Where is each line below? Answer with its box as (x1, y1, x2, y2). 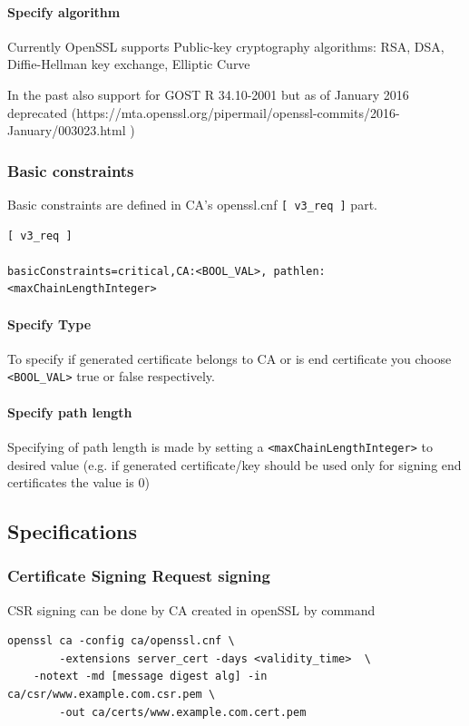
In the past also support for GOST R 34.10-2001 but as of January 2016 (7, 84, 409, 103)
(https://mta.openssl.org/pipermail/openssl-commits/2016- (71, 103, 400, 122)
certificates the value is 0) (7, 473, 150, 492)
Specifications (7, 517, 138, 545)
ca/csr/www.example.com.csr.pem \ (7, 688, 216, 701)
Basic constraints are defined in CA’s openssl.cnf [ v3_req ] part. (7, 194, 377, 213)
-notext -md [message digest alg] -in (33, 670, 268, 683)
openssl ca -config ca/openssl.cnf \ (7, 634, 235, 648)
